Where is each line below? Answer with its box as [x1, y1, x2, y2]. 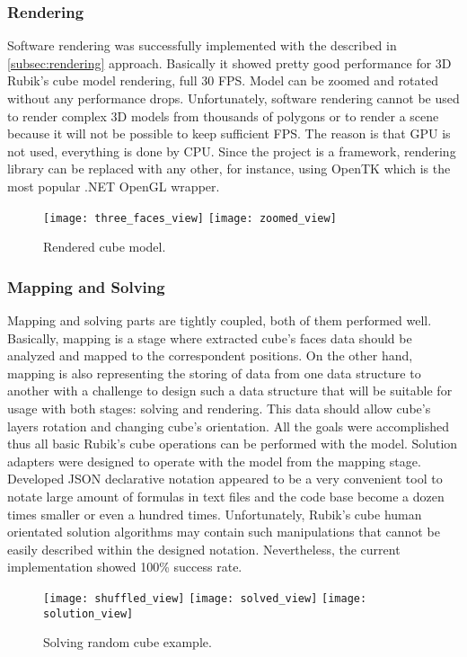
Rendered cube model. [43, 237, 166, 256]
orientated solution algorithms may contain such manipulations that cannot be [7, 522, 440, 541]
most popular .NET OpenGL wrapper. [7, 176, 220, 195]
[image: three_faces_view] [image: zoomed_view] [43, 211, 337, 225]
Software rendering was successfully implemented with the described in [7, 36, 397, 55]
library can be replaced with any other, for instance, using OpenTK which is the [7, 159, 451, 178]
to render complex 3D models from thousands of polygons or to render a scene [7, 106, 439, 125]
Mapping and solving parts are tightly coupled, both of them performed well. [7, 311, 432, 330]
